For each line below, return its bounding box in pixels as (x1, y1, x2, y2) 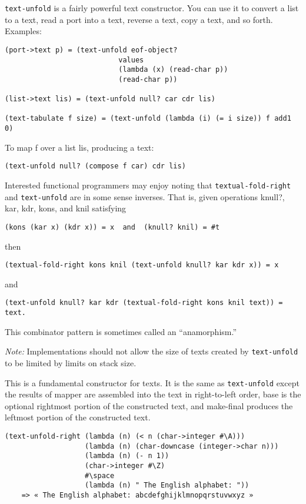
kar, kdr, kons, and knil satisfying (5, 202, 127, 214)
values (118, 55, 144, 64)
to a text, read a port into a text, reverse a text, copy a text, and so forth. (5, 13, 273, 25)
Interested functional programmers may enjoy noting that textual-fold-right (5, 179, 291, 191)
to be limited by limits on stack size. (5, 356, 137, 369)
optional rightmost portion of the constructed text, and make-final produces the (5, 399, 293, 412)
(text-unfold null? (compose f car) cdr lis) (5, 162, 186, 171)
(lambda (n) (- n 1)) (85, 452, 169, 460)
